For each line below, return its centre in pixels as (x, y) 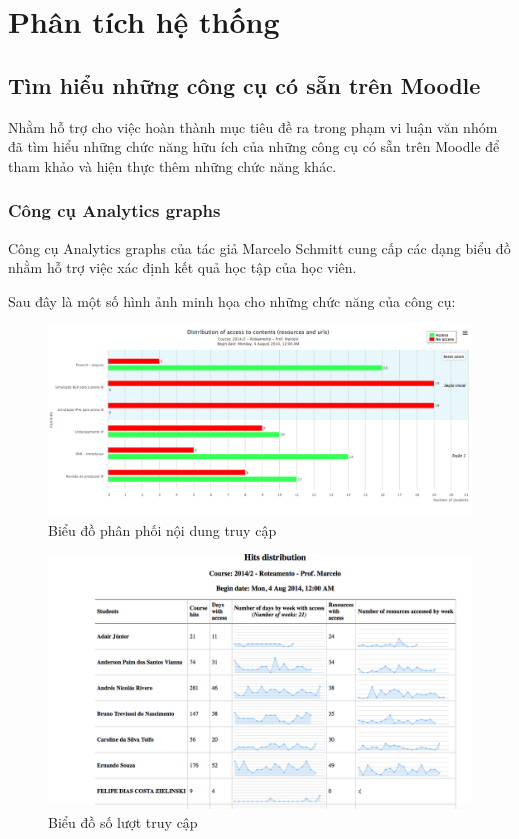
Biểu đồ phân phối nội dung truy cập (162, 529)
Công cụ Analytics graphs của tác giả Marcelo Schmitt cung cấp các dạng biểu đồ (259, 247)
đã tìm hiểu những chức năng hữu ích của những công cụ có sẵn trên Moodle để (254, 146)
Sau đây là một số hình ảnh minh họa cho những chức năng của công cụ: (232, 300)
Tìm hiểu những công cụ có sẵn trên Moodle (244, 84)
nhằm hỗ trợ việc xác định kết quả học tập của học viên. (182, 267)
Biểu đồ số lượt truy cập (123, 822)
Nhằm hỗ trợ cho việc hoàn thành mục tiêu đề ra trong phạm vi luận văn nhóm (253, 126)
